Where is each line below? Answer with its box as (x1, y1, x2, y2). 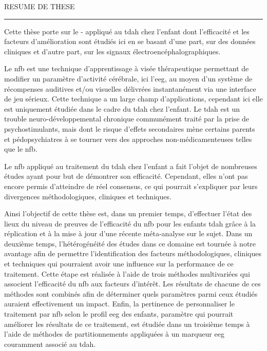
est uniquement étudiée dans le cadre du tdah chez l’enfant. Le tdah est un (4, 103, 240, 114)
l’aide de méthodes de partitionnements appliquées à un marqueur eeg (4, 328, 224, 339)
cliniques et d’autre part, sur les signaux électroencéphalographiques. (4, 46, 221, 56)
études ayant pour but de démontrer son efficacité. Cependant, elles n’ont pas (4, 171, 248, 181)
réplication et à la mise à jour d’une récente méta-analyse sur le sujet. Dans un (4, 228, 253, 239)
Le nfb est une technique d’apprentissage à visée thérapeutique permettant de (4, 63, 249, 74)
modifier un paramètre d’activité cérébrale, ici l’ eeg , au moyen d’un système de (4, 73, 253, 84)
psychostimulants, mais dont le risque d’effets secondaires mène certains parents (4, 123, 255, 134)
